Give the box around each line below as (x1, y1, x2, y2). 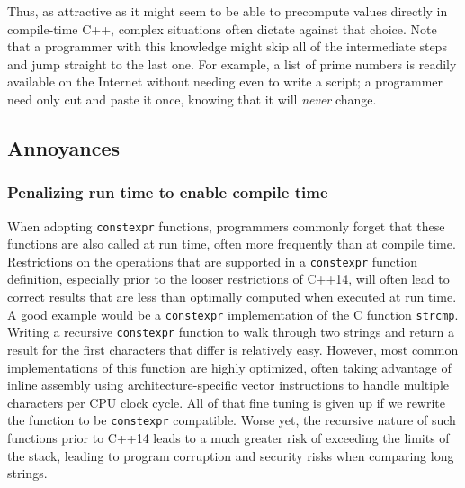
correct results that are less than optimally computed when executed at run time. (7, 287, 457, 306)
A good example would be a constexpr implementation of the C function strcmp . (7, 304, 459, 323)
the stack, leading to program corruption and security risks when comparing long (7, 446, 454, 465)
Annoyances (7, 133, 121, 161)
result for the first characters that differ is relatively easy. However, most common (7, 339, 459, 358)
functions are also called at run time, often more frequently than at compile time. (7, 234, 456, 253)
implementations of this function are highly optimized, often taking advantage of (7, 357, 452, 376)
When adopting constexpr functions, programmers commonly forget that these (7, 216, 445, 235)
